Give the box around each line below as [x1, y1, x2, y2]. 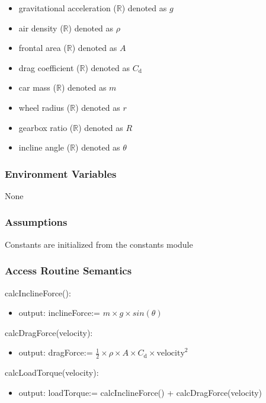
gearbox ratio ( [18, 121, 73, 133]
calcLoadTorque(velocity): [5, 366, 99, 379]
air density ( [18, 21, 63, 34]
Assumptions [5, 215, 68, 229]
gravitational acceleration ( [18, 2, 117, 14]
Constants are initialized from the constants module [5, 238, 193, 250]
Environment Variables [5, 166, 117, 181]
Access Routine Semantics [5, 263, 132, 278]
